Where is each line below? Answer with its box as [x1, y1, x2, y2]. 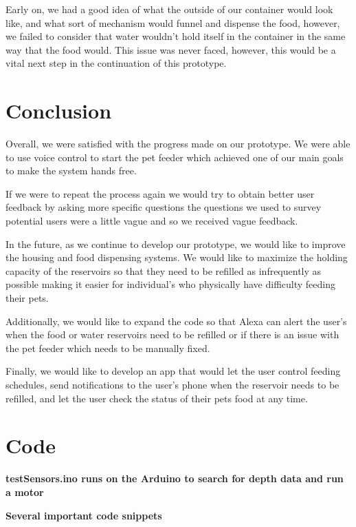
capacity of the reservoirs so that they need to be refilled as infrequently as [5, 263, 322, 278]
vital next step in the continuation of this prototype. [5, 56, 227, 70]
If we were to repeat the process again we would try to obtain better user [5, 186, 315, 200]
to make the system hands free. [5, 163, 137, 178]
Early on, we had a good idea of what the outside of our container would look [5, 2, 333, 16]
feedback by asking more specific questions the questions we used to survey [5, 200, 322, 214]
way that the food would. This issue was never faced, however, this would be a [5, 42, 336, 56]
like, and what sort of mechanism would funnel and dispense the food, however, [5, 15, 340, 30]
